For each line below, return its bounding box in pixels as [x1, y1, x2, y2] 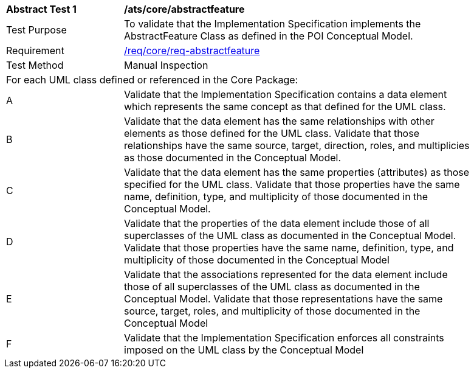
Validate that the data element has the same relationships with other [124, 115, 434, 127]
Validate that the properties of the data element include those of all [124, 217, 430, 229]
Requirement [6, 44, 64, 57]
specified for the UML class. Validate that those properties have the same [124, 178, 460, 190]
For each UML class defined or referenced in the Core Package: [6, 74, 298, 86]
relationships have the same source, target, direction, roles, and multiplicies [124, 139, 470, 152]
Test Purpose [6, 24, 67, 36]
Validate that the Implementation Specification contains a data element [124, 88, 447, 100]
